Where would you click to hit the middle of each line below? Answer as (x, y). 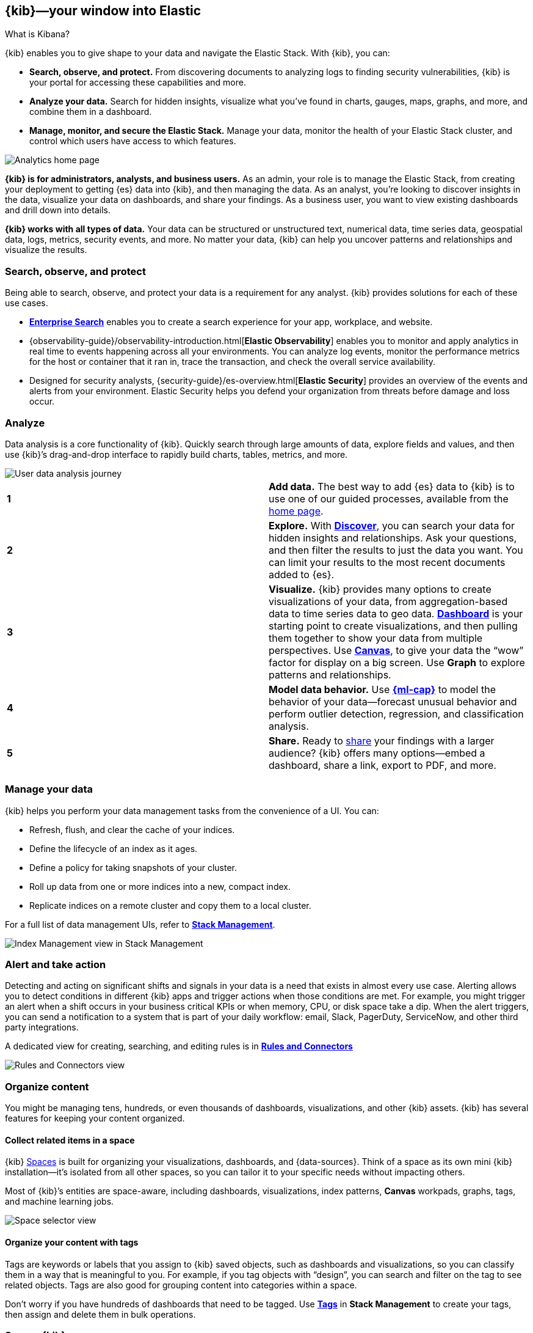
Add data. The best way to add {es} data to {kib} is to (392, 486)
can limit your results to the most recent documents (387, 562)
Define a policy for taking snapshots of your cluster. (133, 867)
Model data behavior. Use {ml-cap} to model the (382, 689)
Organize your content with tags (72, 1242)
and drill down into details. (58, 210)
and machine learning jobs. (60, 1202)
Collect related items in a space (70, 1140)
